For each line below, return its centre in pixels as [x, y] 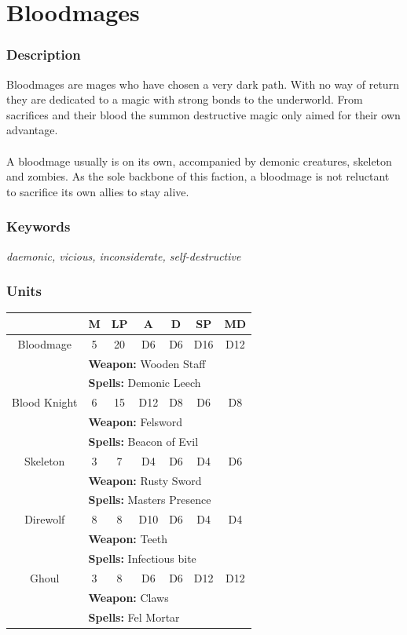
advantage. [32, 130]
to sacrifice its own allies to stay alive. [98, 191]
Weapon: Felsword [136, 422]
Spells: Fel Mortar [134, 617]
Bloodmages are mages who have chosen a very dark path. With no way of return [203, 84]
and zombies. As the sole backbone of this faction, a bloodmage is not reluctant [198, 176]
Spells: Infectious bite [142, 558]
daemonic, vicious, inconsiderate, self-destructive [124, 255]
